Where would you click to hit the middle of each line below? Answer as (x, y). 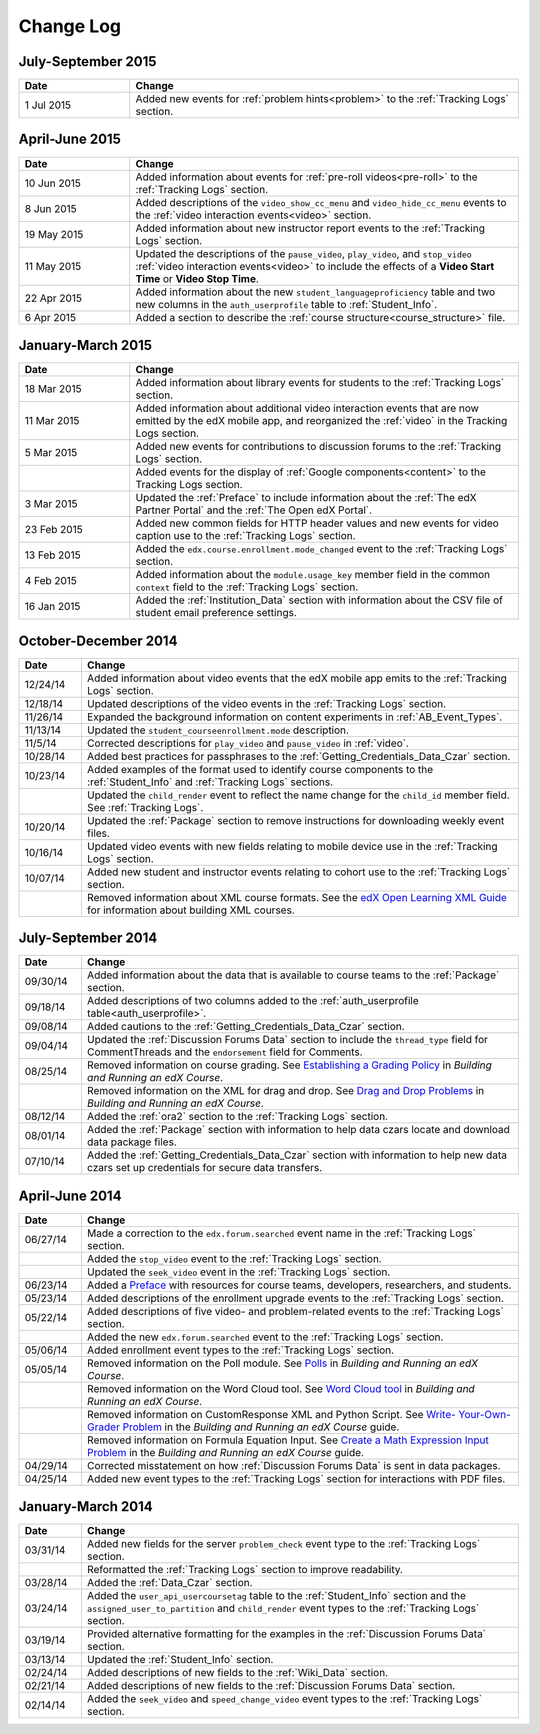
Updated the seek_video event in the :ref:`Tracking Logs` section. (238, 1272)
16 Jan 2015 (52, 607)
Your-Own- (485, 1414)
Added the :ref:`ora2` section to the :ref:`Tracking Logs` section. (237, 1117)
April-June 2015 (70, 139)
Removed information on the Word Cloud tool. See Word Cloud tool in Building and (280, 1388)
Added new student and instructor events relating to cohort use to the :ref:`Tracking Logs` (298, 872)
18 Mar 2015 (53, 389)
